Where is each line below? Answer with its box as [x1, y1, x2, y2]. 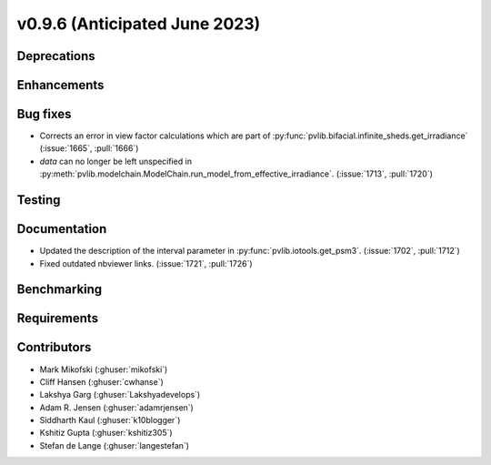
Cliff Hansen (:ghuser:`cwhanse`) [39, 376, 164, 387]
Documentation [16, 221, 107, 237]
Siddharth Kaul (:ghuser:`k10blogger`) [39, 415, 181, 426]
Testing [16, 192, 61, 208]
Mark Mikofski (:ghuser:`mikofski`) [39, 364, 168, 375]
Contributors [16, 339, 92, 355]
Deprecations [16, 48, 95, 64]
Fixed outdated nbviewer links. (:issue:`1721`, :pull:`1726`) [39, 258, 254, 268]
